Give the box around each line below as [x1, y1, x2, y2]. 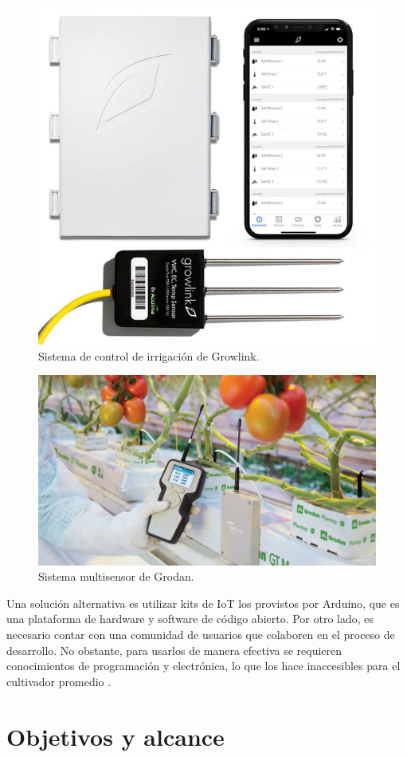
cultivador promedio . [6, 672, 112, 689]
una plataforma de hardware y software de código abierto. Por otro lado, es [6, 610, 374, 627]
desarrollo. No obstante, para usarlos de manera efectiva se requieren [6, 641, 342, 658]
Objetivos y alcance [6, 720, 225, 752]
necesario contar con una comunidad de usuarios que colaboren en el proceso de [6, 626, 395, 643]
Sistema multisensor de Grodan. [38, 568, 194, 585]
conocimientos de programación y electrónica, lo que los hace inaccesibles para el [6, 657, 401, 674]
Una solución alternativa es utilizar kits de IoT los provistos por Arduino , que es [6, 594, 400, 611]
